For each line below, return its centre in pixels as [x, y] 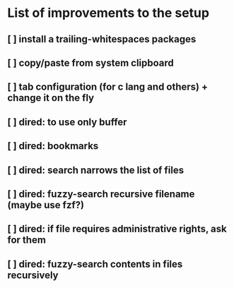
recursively [33, 275]
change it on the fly [51, 98]
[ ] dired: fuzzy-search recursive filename [101, 194]
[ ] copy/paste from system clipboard [91, 62]
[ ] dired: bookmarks [53, 146]
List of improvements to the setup [109, 13]
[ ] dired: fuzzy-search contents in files [95, 264]
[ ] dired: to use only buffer [67, 122]
